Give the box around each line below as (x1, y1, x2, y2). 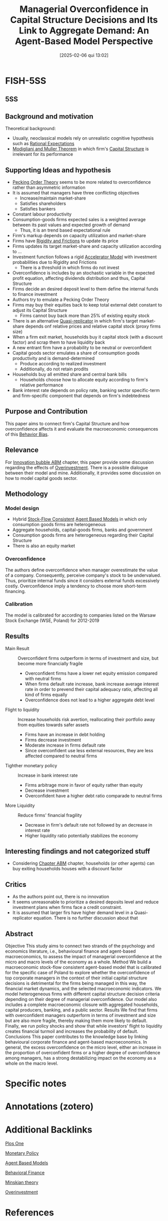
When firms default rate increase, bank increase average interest (24, 681, 159, 687)
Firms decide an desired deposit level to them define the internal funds (12, 285, 158, 292)
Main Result (5, 645, 29, 651)
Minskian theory (5, 1179, 38, 1185)
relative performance (19, 382, 63, 388)
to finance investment (12, 291, 57, 297)
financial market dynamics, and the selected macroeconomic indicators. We (5, 986, 161, 992)
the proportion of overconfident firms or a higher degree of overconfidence (5, 1050, 160, 1056)
